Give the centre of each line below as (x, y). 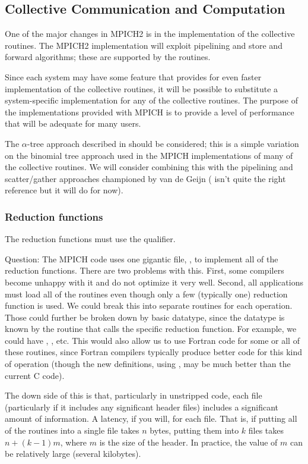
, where (74, 442)
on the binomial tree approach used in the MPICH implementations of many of (149, 155)
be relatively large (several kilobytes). (73, 454)
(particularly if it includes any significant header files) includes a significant (142, 407)
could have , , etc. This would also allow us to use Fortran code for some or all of (152, 340)
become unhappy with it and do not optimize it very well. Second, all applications (154, 282)
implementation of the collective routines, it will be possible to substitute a (142, 88)
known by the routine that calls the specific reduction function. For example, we (151, 329)
